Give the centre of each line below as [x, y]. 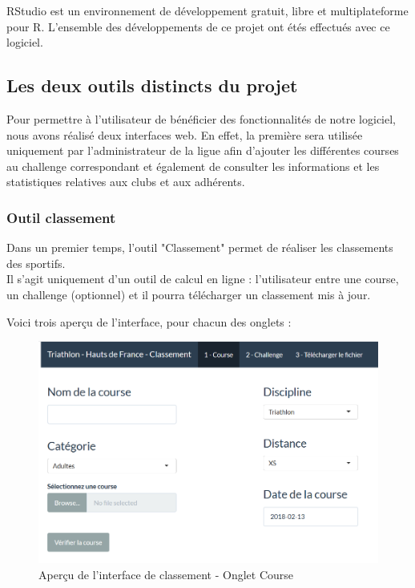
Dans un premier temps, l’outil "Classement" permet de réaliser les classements [200, 247]
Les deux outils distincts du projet [152, 85]
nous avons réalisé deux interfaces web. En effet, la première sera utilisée [185, 134]
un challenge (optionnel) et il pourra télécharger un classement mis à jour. [189, 294]
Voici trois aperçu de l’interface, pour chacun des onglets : [149, 321]
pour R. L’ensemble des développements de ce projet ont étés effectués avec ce [198, 26]
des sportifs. [36, 263]
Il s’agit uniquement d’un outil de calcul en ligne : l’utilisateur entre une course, [203, 279]
